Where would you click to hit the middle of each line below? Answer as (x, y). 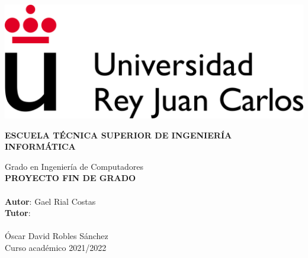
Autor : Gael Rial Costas (50, 201)
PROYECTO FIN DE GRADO (70, 178)
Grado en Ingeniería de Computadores (74, 166)
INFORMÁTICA (40, 146)
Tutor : (18, 213)
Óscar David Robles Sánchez (57, 236)
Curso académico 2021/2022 (56, 247)
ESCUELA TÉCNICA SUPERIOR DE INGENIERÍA (118, 135)
